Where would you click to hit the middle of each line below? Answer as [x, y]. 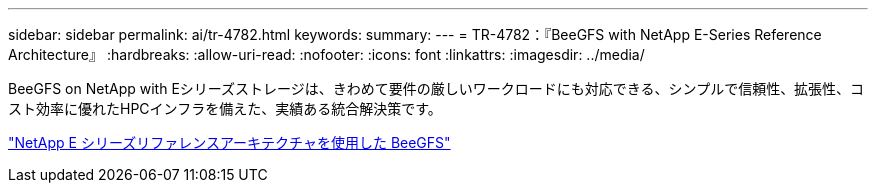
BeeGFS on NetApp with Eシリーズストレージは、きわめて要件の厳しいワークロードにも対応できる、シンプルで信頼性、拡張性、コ [436, 88]
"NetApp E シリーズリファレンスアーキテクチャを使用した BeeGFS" [229, 142]
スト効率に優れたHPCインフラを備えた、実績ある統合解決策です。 [225, 108]
